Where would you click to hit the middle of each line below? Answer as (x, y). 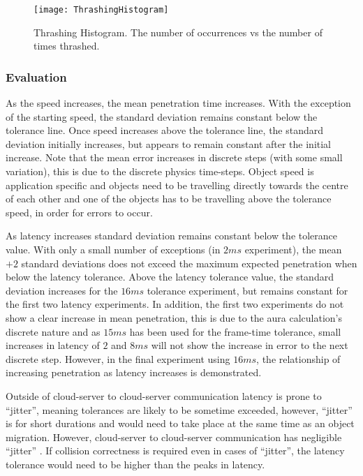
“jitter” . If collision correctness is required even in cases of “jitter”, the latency (175, 451)
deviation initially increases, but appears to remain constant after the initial (169, 143)
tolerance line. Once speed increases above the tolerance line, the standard (165, 130)
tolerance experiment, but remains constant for (247, 290)
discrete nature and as (53, 331)
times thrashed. (67, 46)
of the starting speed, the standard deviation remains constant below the (162, 116)
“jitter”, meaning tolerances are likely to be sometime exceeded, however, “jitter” (179, 409)
